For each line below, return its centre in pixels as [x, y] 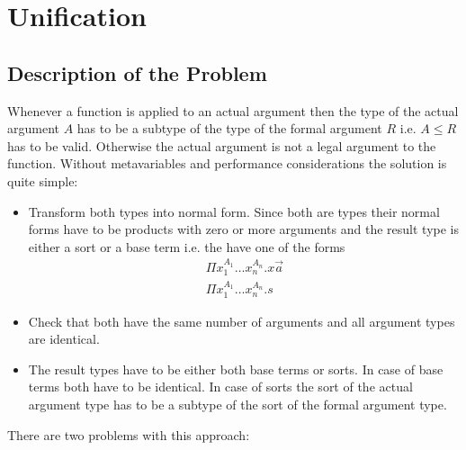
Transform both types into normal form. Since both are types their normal [234, 211]
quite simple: [43, 180]
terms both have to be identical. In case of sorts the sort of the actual [220, 387]
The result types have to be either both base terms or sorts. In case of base [236, 369]
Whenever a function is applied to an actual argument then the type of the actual [233, 110]
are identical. [64, 339]
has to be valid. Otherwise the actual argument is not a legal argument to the [222, 145]
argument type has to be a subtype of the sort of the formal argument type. [237, 405]
